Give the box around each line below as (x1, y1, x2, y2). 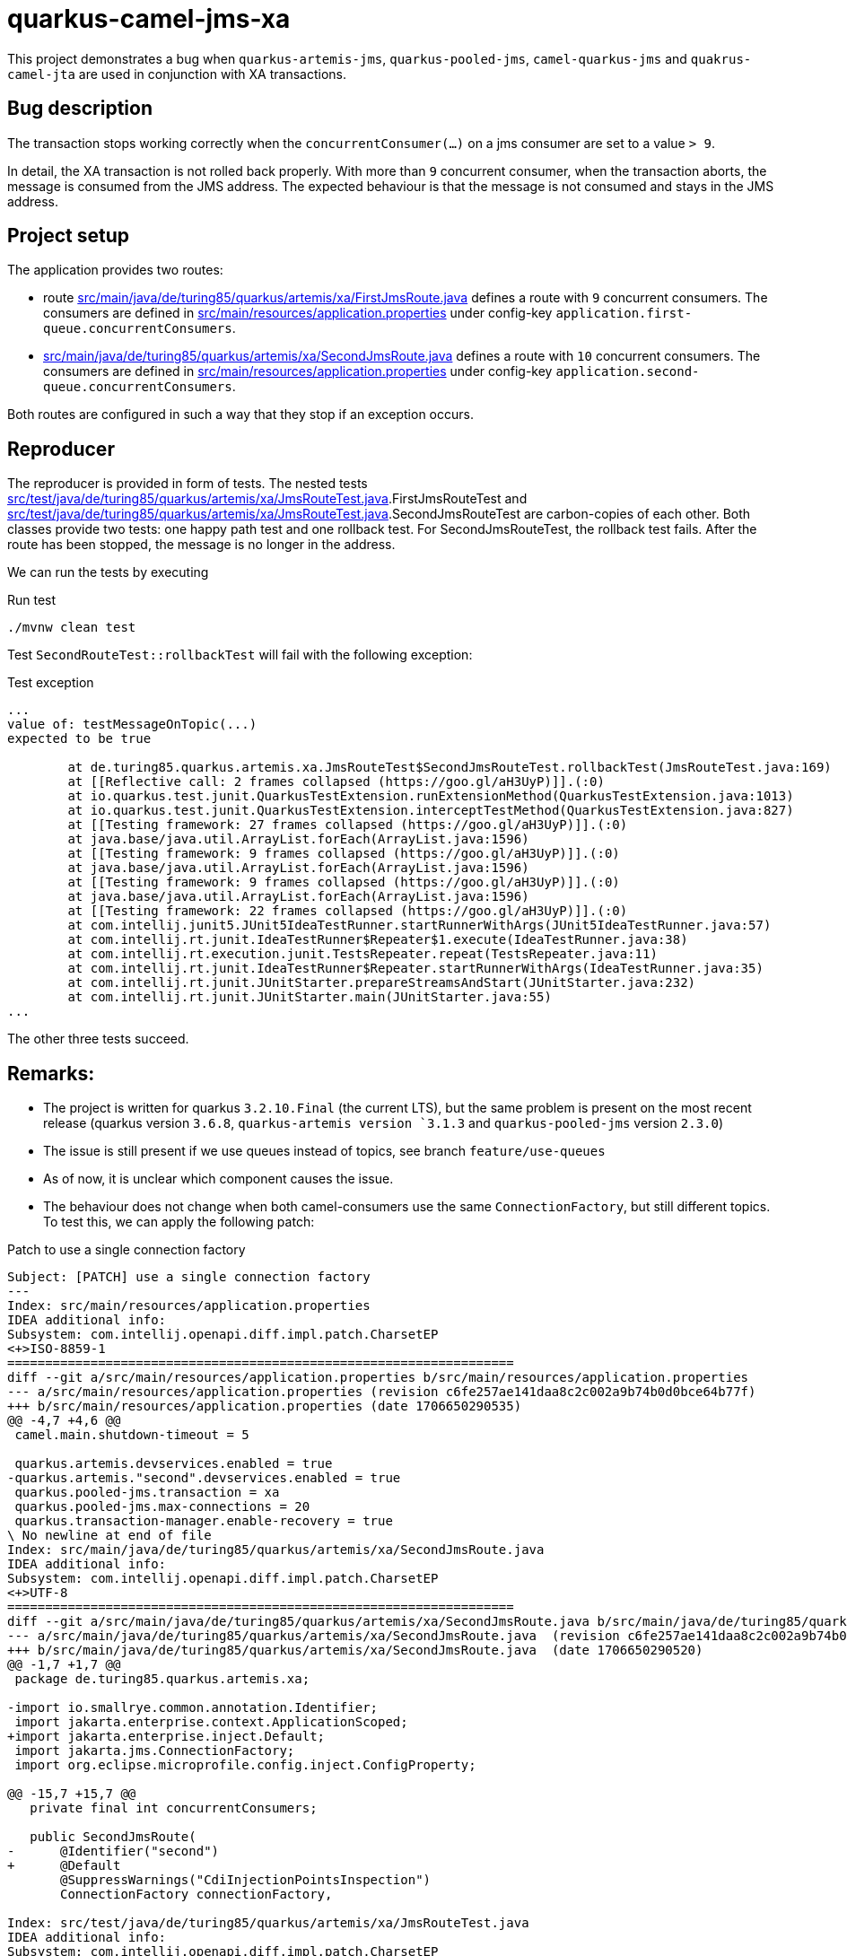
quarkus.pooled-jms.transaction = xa (14, 1485, 280, 1500)
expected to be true (7, 731, 152, 747)
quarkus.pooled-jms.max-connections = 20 (14, 1499, 310, 1515)
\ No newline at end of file (7, 1528, 212, 1543)
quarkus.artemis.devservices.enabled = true (14, 1456, 333, 1471)
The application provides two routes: (7, 262, 223, 278)
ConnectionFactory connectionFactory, (60, 1887, 333, 1902)
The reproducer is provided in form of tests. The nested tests (7, 476, 368, 492)
